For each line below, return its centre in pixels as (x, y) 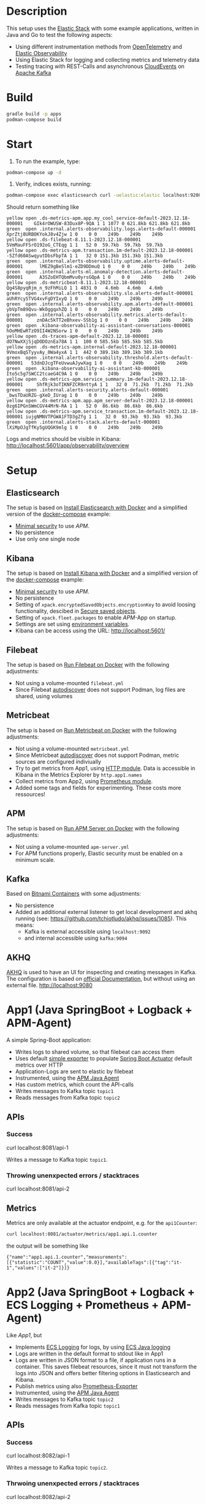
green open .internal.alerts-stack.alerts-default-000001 (83, 422)
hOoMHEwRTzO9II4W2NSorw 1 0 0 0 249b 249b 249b (85, 331)
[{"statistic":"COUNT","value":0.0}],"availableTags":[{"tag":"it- (94, 1262)
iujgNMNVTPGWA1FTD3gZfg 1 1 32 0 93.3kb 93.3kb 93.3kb (104, 417)
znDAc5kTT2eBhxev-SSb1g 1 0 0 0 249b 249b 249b (115, 320)
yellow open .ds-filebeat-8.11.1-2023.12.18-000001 (74, 240)
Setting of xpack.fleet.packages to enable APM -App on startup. (96, 618)
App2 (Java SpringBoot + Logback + (101, 1292)
